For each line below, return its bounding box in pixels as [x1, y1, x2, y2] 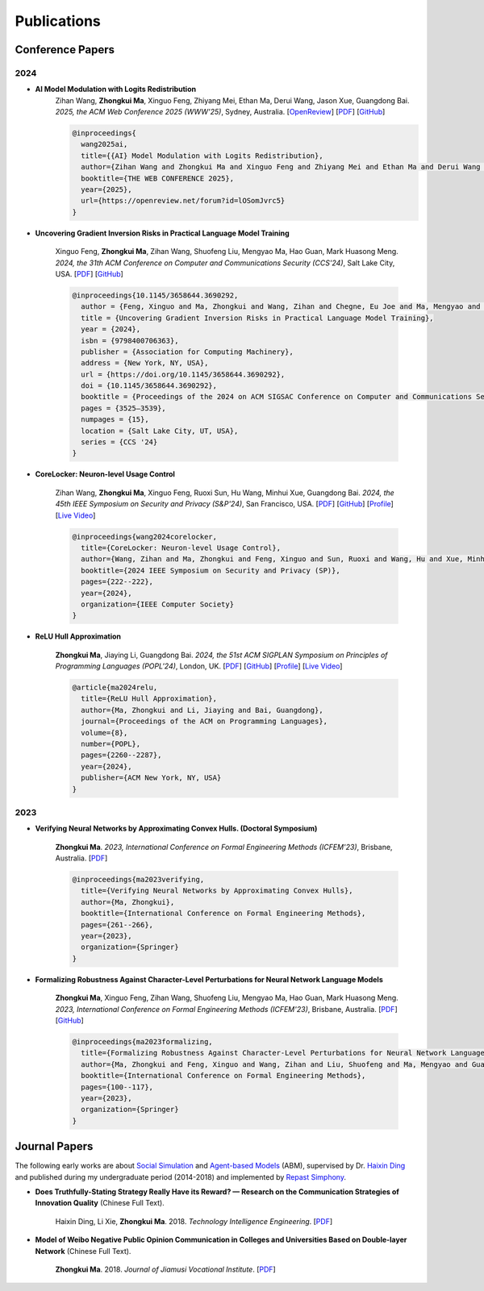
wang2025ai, [81, 140, 128, 149]
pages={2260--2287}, [81, 751, 162, 760]
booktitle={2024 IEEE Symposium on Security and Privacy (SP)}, [81, 565, 340, 575]
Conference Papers [15, 43, 115, 56]
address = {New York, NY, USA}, [81, 359, 209, 368]
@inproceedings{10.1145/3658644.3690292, [72, 290, 239, 300]
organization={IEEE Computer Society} [81, 599, 234, 609]
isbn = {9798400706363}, [81, 335, 179, 345]
